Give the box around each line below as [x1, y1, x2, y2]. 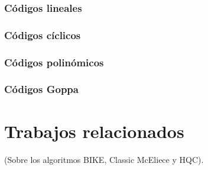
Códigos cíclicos [4, 27, 81, 42]
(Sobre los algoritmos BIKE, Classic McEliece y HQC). [4, 153, 204, 165]
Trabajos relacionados [4, 118, 184, 143]
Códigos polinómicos [4, 54, 104, 69]
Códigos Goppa [4, 82, 79, 97]
